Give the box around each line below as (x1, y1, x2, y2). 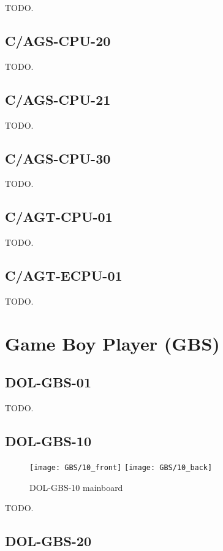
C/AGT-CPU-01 (5, 207, 113, 226)
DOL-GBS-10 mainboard (29, 481, 123, 493)
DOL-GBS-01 (5, 373, 92, 392)
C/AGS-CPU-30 (5, 148, 111, 167)
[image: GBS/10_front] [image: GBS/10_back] (29, 463, 213, 472)
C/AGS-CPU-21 (5, 89, 111, 108)
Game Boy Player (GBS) (5, 330, 220, 355)
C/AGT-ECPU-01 (5, 266, 123, 285)
